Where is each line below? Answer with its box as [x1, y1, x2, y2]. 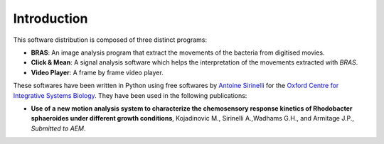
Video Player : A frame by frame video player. [31, 68, 164, 77]
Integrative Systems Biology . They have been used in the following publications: [13, 91, 247, 99]
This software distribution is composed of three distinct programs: [13, 35, 208, 44]
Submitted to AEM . [31, 124, 86, 133]
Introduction [13, 11, 88, 26]
